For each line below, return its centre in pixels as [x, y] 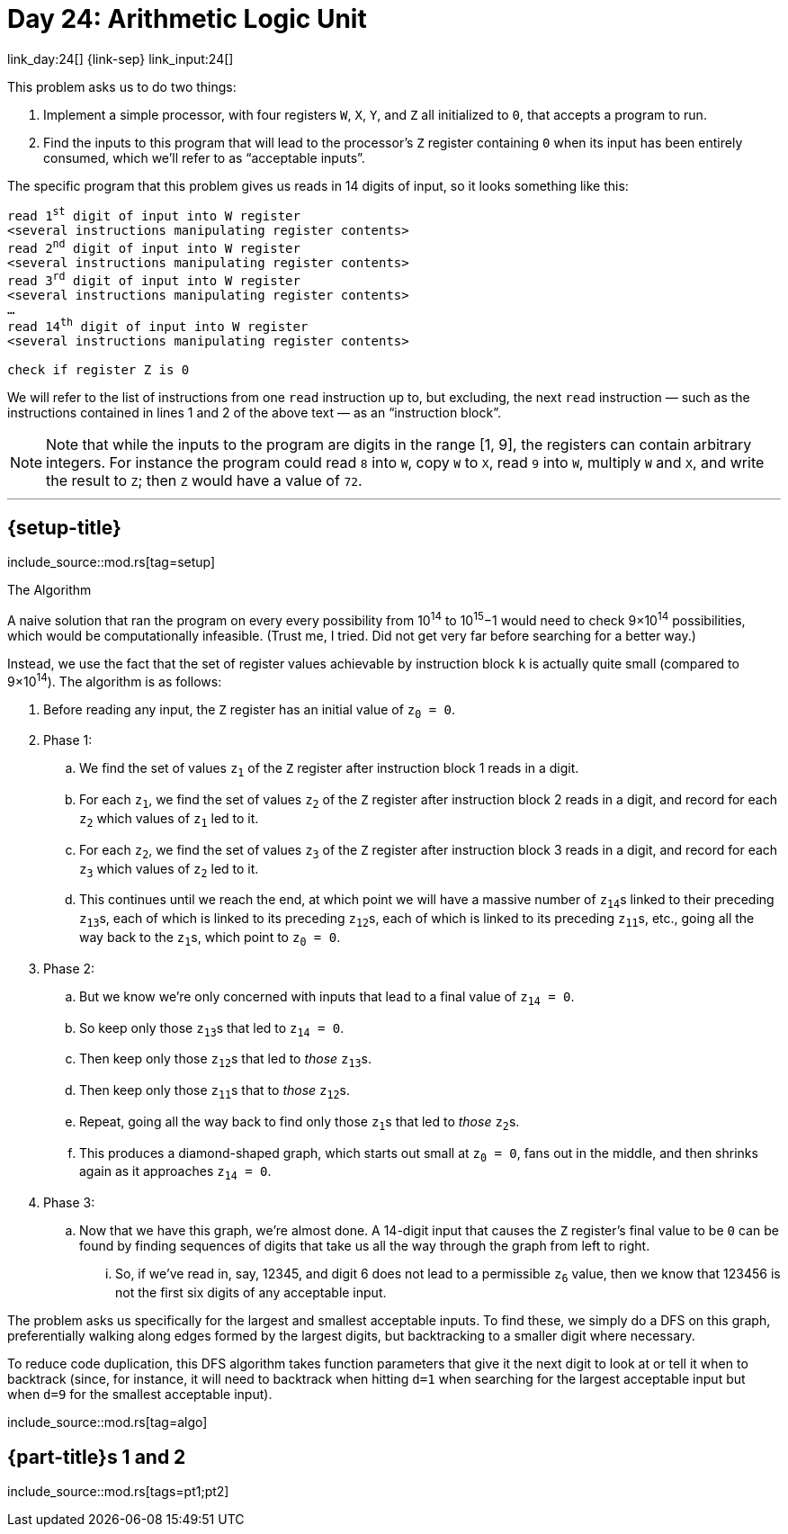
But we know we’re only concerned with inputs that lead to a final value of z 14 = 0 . [327, 998]
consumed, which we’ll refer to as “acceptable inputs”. [204, 157]
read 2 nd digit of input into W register [154, 247]
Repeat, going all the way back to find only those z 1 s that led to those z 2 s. [300, 1123]
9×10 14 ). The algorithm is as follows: [115, 680]
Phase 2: [69, 968]
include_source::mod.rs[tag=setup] [112, 562]
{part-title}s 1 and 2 [97, 1457]
